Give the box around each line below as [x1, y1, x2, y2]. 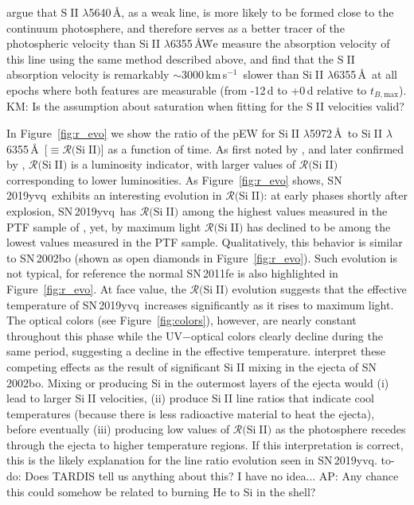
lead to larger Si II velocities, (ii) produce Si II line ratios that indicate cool [6, 390, 374, 406]
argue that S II [6, 4, 79, 20]
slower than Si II [243, 66, 324, 83]
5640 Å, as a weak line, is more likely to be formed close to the [88, 4, 394, 20]
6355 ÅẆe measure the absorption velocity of [170, 35, 390, 52]
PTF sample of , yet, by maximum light [6, 218, 201, 235]
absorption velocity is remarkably [6, 66, 170, 83]
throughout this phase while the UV [6, 327, 183, 344]
